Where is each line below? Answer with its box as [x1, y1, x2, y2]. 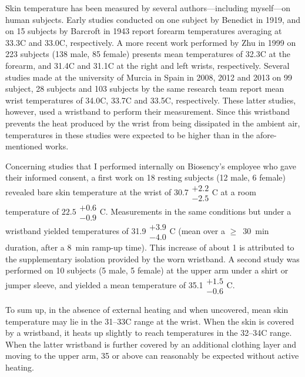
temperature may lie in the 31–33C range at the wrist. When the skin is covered [5, 315, 294, 327]
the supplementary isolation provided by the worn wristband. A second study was [5, 252, 300, 265]
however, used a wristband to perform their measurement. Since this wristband [5, 105, 290, 118]
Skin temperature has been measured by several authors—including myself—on [5, 2, 291, 14]
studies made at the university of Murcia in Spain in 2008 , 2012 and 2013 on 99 [5, 71, 293, 83]
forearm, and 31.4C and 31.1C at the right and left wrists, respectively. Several [5, 59, 290, 71]
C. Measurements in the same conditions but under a [99, 205, 291, 217]
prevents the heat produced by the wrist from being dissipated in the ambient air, [5, 116, 300, 129]
